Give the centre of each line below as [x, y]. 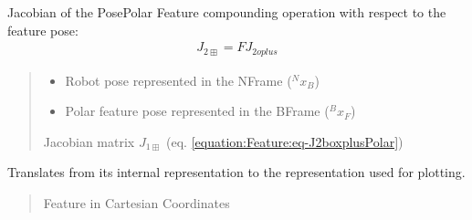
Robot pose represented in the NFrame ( [178, 80]
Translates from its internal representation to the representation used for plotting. [236, 172]
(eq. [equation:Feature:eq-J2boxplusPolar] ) [285, 141]
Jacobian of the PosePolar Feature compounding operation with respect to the [227, 12]
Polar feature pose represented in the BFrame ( [197, 111]
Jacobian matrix [89, 141]
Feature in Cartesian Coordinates [136, 203]
